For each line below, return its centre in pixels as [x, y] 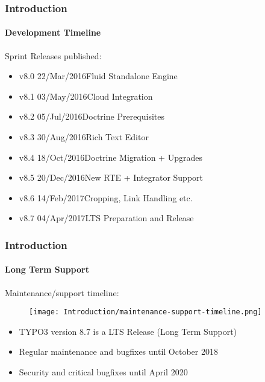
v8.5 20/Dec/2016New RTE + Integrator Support [111, 177]
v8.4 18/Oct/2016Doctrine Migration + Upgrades [111, 157]
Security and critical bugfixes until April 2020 [103, 372]
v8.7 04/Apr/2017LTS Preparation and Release [106, 218]
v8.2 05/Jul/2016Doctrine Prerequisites [92, 116]
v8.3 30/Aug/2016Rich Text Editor [84, 137]
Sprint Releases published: [53, 55]
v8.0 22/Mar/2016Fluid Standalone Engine [98, 76]
